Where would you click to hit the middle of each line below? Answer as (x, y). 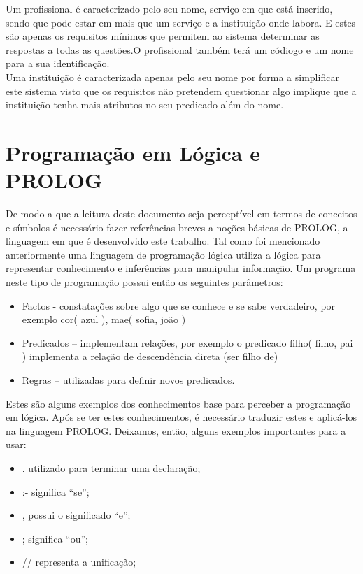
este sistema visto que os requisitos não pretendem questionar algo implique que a (181, 91)
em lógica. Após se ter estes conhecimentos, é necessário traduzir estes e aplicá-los (181, 417)
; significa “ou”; (55, 538)
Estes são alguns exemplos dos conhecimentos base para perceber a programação (178, 403)
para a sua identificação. (58, 63)
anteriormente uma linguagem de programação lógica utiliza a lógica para (163, 254)
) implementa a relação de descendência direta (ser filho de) (150, 356)
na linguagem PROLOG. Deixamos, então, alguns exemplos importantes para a (176, 430)
